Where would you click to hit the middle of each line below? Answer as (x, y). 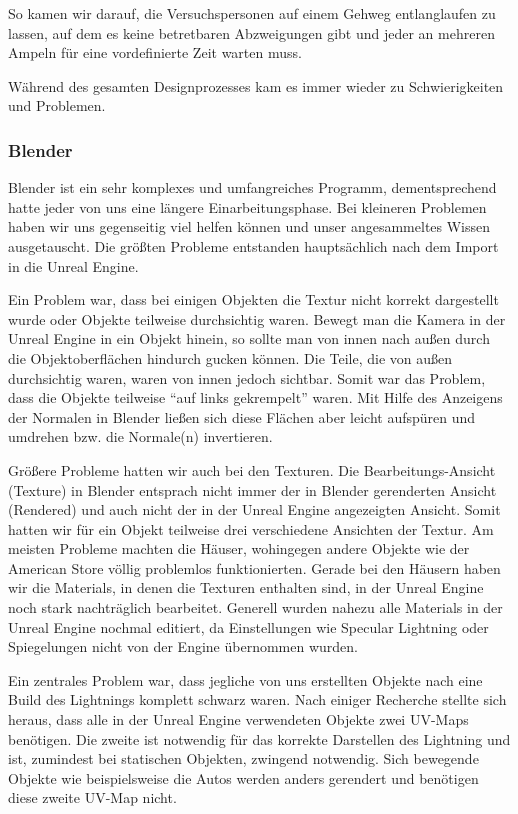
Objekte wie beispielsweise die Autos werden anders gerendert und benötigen (243, 777)
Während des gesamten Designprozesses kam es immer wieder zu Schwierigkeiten (256, 85)
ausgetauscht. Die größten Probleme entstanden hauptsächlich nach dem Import (253, 245)
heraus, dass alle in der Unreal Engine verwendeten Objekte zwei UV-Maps (238, 719)
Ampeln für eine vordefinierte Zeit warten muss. (155, 52)
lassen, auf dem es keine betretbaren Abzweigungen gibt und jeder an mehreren (251, 32)
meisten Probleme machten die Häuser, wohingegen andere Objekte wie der (239, 548)
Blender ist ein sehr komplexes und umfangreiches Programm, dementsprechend (252, 187)
